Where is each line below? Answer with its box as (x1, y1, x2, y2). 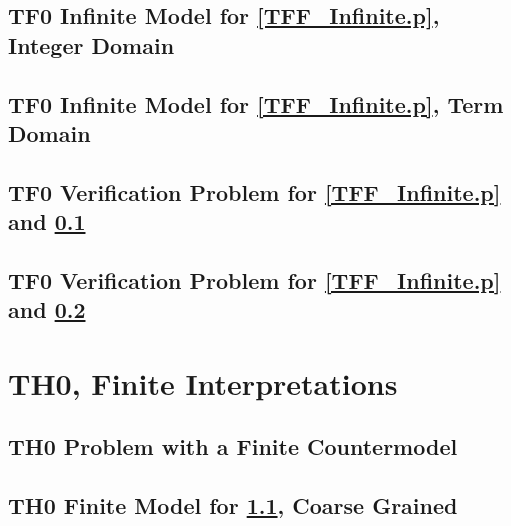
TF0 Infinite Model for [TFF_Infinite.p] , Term (8, 88, 504, 119)
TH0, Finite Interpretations (8, 362, 398, 403)
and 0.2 (8, 294, 86, 325)
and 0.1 (8, 206, 86, 237)
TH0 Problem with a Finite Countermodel (8, 431, 458, 462)
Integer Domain (8, 29, 175, 60)
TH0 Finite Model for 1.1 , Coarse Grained (8, 490, 458, 521)
